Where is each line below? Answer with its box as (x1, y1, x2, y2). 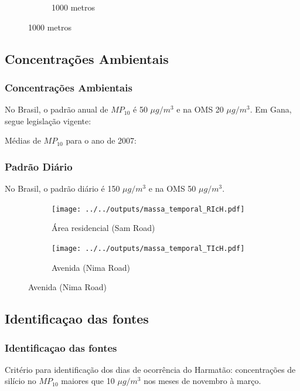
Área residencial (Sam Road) (52, 222, 155, 234)
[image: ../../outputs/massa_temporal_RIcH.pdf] (52, 205, 245, 213)
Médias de (5, 134, 41, 147)
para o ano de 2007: (66, 134, 137, 147)
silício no (5, 375, 36, 387)
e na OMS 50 (148, 182, 196, 195)
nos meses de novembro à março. (144, 375, 261, 387)
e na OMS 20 (176, 103, 224, 115)
